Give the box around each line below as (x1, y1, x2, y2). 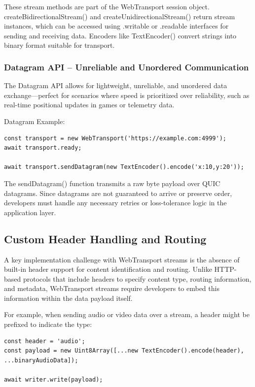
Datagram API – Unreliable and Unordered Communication (4, 61, 249, 73)
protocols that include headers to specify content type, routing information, (23, 273, 252, 284)
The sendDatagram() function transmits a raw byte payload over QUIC (4, 178, 220, 188)
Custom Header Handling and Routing (4, 231, 207, 246)
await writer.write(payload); (4, 376, 103, 384)
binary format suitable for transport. (4, 40, 115, 50)
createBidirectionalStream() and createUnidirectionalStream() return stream (4, 11, 235, 21)
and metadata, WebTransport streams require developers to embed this (4, 283, 219, 293)
